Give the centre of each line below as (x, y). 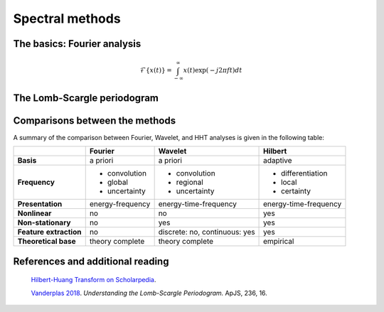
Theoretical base (47, 242)
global (117, 183)
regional (190, 183)
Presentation (40, 204)
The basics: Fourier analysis (77, 44)
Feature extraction (49, 232)
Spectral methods (67, 18)
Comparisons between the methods (95, 120)
